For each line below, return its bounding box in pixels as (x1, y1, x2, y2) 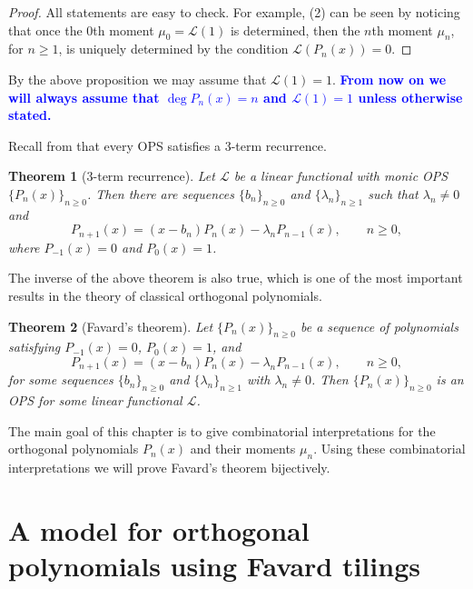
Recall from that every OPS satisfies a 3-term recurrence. (8, 135, 327, 155)
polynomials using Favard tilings (8, 547, 420, 584)
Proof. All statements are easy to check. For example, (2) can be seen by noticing (8, 3, 460, 21)
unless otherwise (358, 87, 463, 106)
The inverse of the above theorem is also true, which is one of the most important (8, 268, 463, 287)
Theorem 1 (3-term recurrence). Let (8, 166, 215, 185)
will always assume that (8, 87, 160, 106)
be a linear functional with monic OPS (233, 166, 448, 185)
